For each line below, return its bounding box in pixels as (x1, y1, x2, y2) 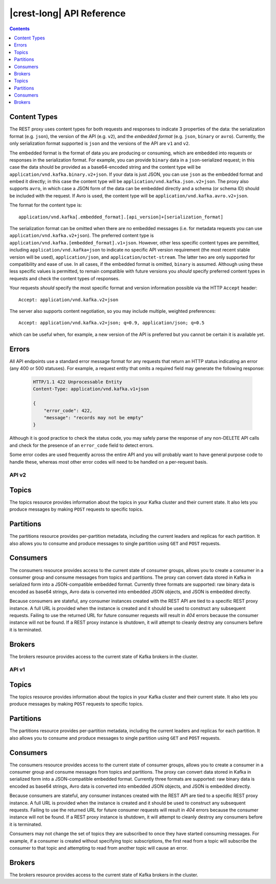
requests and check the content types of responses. (9, 275, 120, 281)
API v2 (9, 471, 27, 479)
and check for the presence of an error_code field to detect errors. (9, 442, 154, 448)
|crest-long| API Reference (9, 8, 126, 19)
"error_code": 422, (43, 407, 93, 414)
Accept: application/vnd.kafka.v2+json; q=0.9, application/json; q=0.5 (18, 320, 204, 326)
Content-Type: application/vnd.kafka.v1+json (33, 386, 149, 392)
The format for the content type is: (9, 202, 82, 208)
